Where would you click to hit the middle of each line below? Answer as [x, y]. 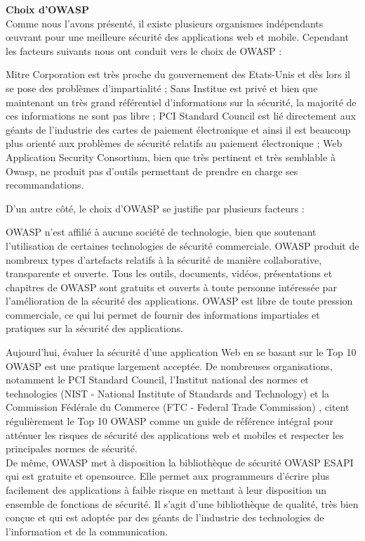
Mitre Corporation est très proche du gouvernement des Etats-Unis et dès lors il [178, 74]
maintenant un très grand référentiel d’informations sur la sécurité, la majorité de [181, 102]
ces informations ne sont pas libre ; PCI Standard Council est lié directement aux [181, 116]
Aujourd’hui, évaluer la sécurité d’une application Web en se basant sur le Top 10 [181, 352]
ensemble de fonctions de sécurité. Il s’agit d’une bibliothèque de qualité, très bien [182, 503]
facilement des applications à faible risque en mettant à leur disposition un [166, 490]
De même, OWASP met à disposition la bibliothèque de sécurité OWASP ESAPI [180, 462]
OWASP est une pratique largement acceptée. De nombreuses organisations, [169, 365]
